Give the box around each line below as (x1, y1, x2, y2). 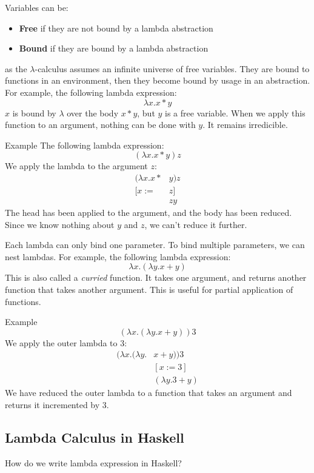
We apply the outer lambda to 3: (5, 336, 127, 349)
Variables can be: (5, 1, 68, 13)
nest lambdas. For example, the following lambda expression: (5, 250, 231, 263)
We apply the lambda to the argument (5, 159, 148, 172)
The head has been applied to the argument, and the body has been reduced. (5, 206, 292, 219)
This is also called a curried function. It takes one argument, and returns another (5, 271, 307, 284)
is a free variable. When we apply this (165, 106, 306, 119)
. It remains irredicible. (202, 118, 288, 131)
